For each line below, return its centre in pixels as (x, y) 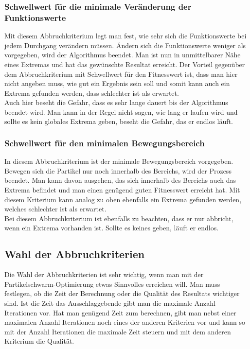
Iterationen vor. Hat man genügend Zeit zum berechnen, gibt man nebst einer (120, 312)
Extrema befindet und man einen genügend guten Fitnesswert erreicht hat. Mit (122, 190)
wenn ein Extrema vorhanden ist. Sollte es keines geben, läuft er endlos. (112, 228)
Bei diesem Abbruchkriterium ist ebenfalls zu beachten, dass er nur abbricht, (119, 218)
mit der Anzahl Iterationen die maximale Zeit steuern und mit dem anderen (118, 331)
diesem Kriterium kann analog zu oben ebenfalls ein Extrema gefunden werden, (123, 199)
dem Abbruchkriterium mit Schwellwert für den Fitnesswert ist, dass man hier (121, 74)
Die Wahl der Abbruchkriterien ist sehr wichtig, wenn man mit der (104, 274)
